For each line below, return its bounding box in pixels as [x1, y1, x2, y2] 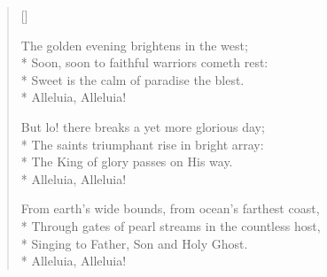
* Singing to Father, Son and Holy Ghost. [20, 234, 248, 252]
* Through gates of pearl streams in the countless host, [20, 216, 321, 235]
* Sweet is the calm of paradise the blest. [20, 70, 245, 88]
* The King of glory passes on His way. [20, 152, 233, 171]
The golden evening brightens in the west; [20, 35, 248, 54]
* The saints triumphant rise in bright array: [20, 135, 264, 153]
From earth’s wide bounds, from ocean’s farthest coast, [20, 199, 320, 218]
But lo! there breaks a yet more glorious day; [20, 117, 265, 135]
